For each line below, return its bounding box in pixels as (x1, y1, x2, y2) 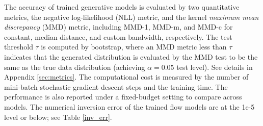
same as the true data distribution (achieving (4, 61, 145, 72)
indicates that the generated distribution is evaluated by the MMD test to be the (4, 51, 258, 62)
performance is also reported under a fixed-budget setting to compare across (4, 91, 242, 102)
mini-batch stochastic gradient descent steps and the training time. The (4, 81, 228, 92)
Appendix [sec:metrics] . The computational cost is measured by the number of (4, 71, 249, 82)
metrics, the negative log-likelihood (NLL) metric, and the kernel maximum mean (4, 11, 259, 22)
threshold (4, 41, 33, 52)
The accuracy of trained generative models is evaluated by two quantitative (4, 2, 240, 12)
